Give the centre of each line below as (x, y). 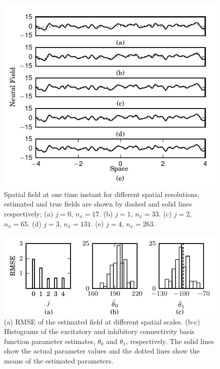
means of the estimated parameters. (59, 361)
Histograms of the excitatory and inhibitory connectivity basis (99, 331)
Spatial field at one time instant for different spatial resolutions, (102, 194)
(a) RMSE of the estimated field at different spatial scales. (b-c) (102, 321)
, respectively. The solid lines (170, 341)
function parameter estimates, (50, 341)
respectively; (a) (29, 213)
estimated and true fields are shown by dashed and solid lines (98, 204)
